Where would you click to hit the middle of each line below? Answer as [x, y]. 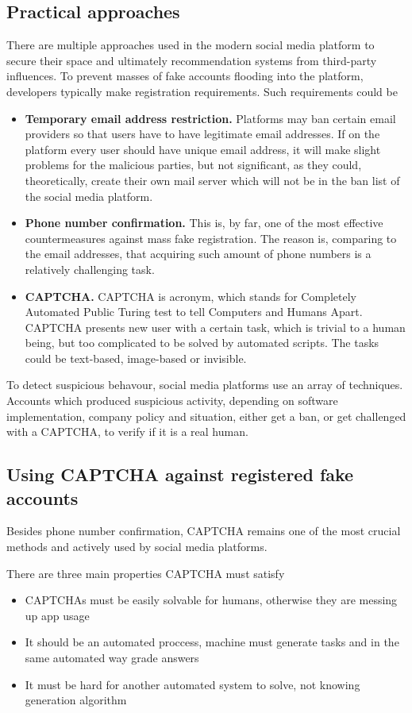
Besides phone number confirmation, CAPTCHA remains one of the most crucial [204, 531]
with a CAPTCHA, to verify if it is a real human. [127, 432]
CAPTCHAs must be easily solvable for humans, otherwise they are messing [211, 600]
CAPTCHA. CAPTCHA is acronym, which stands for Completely [191, 296]
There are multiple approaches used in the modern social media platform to [191, 45]
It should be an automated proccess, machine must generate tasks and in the [212, 642]
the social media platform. [89, 196]
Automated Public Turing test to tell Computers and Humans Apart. [194, 312]
